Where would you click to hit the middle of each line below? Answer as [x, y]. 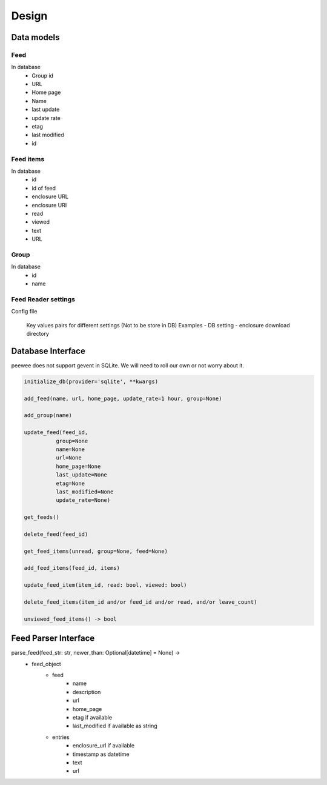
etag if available [92, 717]
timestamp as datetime [101, 754]
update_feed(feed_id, [56, 433]
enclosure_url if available [104, 746]
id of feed [44, 188]
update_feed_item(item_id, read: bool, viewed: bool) [105, 585]
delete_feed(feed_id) [56, 534]
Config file [24, 312]
